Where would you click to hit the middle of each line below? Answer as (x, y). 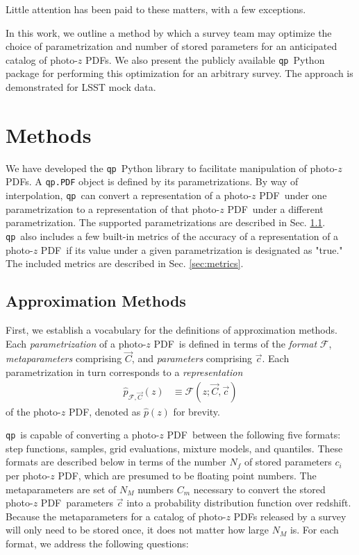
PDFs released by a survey (290, 516)
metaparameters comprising (64, 358)
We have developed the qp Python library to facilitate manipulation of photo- (172, 168)
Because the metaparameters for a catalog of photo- (116, 516)
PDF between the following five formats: (254, 435)
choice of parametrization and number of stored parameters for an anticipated (172, 46)
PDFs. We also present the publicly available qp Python (205, 59)
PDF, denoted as (105, 411)
